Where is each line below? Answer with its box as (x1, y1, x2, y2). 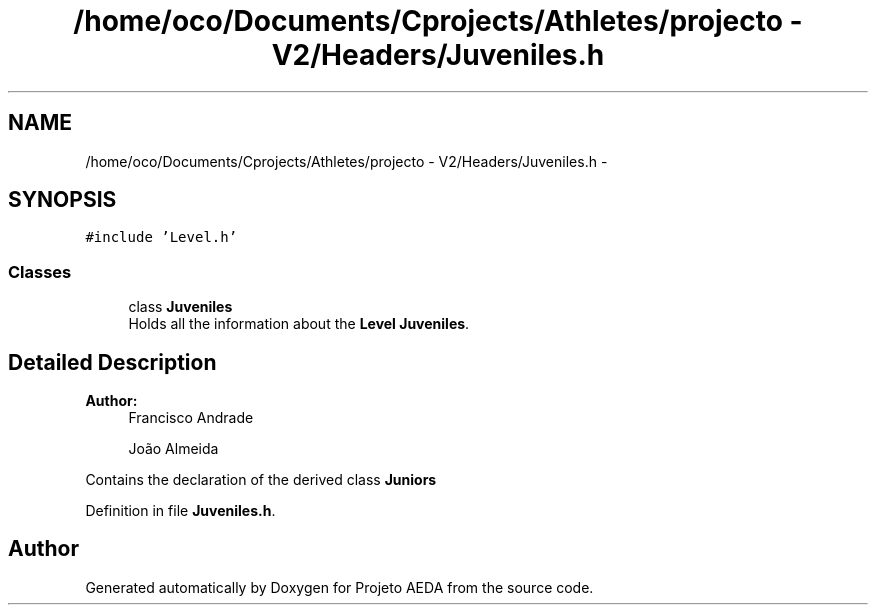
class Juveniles (128, 298, 233, 316)
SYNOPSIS (8, 187, 117, 213)
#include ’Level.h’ (85, 229, 238, 246)
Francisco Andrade (128, 409, 254, 427)
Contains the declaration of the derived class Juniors (85, 471, 437, 489)
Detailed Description (8, 349, 217, 375)
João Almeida (128, 440, 219, 458)
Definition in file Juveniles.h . (85, 502, 276, 520)
